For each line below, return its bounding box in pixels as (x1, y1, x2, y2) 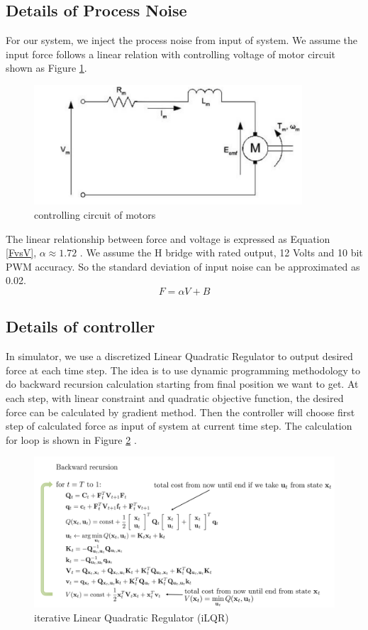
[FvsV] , (6, 245, 37, 260)
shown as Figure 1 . (6, 60, 87, 75)
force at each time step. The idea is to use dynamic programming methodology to (6, 362, 361, 377)
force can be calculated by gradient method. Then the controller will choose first (6, 404, 355, 419)
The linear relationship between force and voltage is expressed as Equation (6, 231, 330, 246)
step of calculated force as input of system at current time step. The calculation (6, 418, 352, 433)
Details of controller (6, 315, 155, 337)
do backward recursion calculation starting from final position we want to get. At (6, 376, 359, 391)
